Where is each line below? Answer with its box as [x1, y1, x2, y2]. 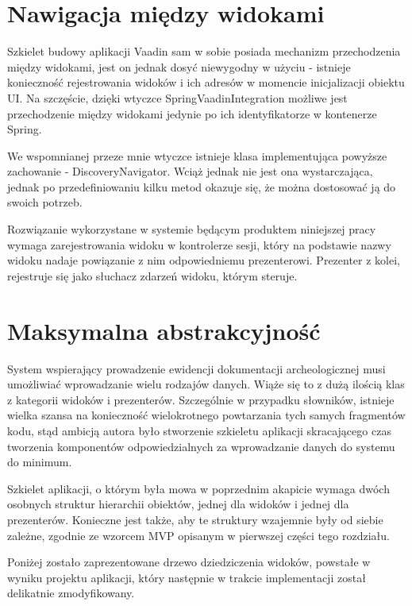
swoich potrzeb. [7, 194, 83, 210]
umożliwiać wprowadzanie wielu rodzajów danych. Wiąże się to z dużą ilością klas [7, 376, 405, 392]
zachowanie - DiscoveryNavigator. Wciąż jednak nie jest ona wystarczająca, [7, 163, 373, 179]
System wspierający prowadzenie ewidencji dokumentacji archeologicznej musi [7, 360, 386, 376]
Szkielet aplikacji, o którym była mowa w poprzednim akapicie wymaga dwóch [7, 480, 390, 496]
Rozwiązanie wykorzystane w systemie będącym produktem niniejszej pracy [7, 221, 376, 237]
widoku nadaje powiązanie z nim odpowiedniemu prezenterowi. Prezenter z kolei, [7, 252, 401, 268]
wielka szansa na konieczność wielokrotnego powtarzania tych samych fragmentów [7, 407, 406, 423]
